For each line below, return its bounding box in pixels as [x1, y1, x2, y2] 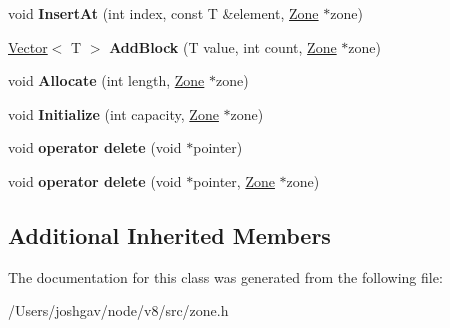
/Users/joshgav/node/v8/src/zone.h [8, 300, 229, 321]
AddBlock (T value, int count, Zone [109, 36, 337, 57]
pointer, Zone [193, 170, 275, 191]
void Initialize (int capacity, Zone [8, 103, 219, 124]
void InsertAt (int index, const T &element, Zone [8, 3, 319, 23]
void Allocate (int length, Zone [8, 70, 205, 91]
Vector [8, 36, 48, 57]
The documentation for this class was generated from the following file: [8, 266, 443, 287]
